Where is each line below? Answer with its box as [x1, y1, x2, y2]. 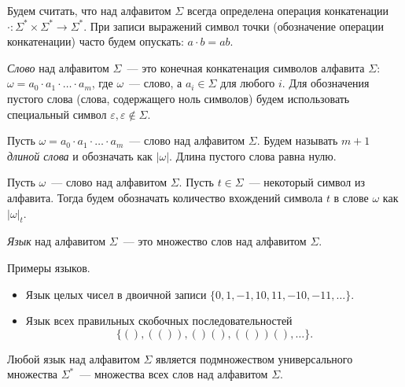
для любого [220, 75, 275, 91]
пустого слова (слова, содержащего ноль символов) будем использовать [7, 90, 350, 106]
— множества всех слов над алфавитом [79, 366, 268, 382]
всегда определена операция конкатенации [186, 2, 389, 18]
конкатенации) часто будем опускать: [7, 33, 184, 50]
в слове [333, 189, 369, 205]
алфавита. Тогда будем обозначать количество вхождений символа [7, 189, 323, 205]
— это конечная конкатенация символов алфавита [127, 59, 365, 76]
